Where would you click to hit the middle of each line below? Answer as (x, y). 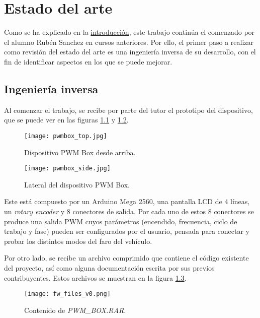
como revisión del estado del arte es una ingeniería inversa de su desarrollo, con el (130, 52)
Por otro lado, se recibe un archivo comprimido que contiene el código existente (126, 258)
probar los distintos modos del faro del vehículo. (78, 241)
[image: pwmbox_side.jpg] (67, 169)
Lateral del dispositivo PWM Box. (77, 184)
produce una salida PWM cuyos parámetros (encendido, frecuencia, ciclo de (121, 221)
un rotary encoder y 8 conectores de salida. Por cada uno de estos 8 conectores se (129, 211)
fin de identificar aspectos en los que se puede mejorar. (88, 61)
